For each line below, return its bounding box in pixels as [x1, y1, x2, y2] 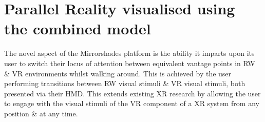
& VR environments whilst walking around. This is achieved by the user [4, 68, 232, 78]
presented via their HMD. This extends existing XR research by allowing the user [4, 88, 261, 98]
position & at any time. [4, 108, 78, 118]
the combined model [4, 18, 151, 39]
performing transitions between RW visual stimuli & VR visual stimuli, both [4, 78, 245, 89]
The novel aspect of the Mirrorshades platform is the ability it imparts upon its [4, 48, 255, 58]
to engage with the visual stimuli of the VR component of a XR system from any [4, 98, 259, 109]
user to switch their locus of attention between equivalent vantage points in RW [4, 57, 255, 68]
